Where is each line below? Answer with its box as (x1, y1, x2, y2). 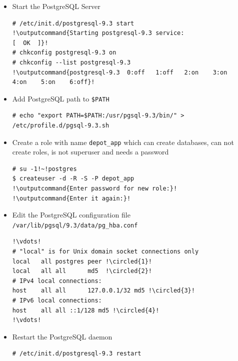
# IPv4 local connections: (12, 277, 102, 284)
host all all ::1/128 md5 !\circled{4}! (12, 306, 159, 314)
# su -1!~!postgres (12, 165, 77, 172)
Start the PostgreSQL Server (12, 1, 100, 11)
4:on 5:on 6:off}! (12, 78, 95, 86)
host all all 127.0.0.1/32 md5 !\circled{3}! (12, 287, 195, 294)
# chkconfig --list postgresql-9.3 (12, 58, 131, 66)
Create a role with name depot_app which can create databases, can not (12, 136, 234, 147)
